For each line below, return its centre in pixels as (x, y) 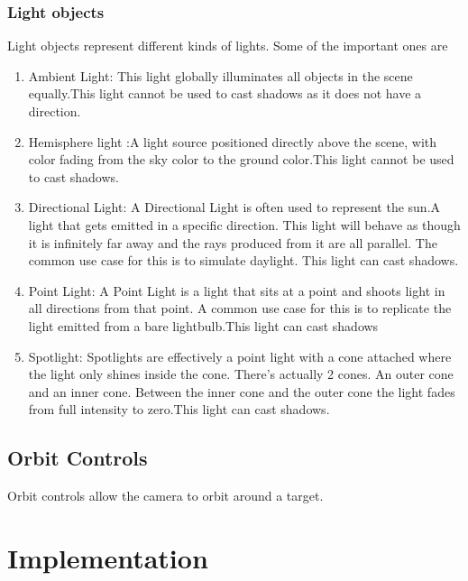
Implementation (108, 557)
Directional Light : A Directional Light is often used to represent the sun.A (234, 207)
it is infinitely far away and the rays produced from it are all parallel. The (233, 242)
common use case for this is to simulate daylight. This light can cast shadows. (243, 260)
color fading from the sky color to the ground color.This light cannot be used (241, 159)
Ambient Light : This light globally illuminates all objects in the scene (220, 75)
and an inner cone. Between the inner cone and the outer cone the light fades (242, 391)
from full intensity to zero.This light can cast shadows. (179, 409)
